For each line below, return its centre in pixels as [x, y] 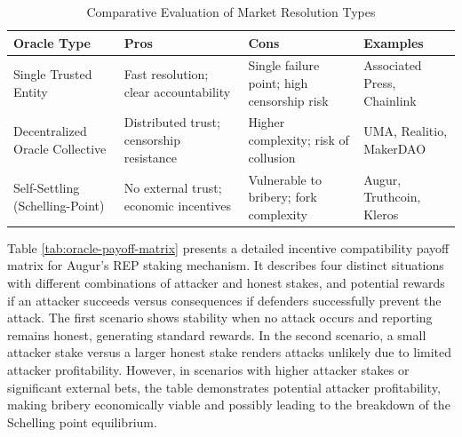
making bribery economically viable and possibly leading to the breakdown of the [229, 405]
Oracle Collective [60, 148]
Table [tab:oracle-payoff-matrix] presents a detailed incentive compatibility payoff [228, 247]
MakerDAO [395, 148]
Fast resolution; [166, 74]
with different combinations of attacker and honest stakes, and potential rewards [226, 282]
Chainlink [390, 100]
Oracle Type [52, 42]
